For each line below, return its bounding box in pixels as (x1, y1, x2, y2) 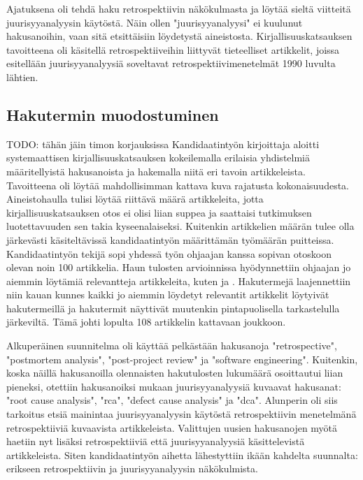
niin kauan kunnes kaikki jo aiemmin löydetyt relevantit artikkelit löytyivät (6, 287, 329, 302)
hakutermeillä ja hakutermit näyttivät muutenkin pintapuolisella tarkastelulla (6, 300, 340, 315)
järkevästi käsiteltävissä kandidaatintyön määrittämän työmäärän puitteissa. (6, 232, 334, 247)
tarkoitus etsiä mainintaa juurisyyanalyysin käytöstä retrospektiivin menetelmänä (6, 407, 357, 421)
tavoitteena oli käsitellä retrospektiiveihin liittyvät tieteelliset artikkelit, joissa (6, 42, 340, 57)
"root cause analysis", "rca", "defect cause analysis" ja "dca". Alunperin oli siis (6, 393, 338, 407)
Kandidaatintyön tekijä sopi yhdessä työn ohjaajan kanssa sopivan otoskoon (6, 246, 332, 261)
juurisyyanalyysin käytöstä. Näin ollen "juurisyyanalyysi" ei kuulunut (6, 15, 303, 29)
